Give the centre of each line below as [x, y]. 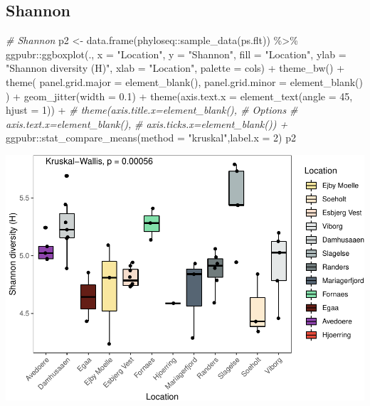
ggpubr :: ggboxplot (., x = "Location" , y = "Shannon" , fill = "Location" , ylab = [176, 54]
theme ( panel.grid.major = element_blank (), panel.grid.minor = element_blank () [184, 81]
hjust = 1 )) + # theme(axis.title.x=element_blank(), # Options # [152, 110]
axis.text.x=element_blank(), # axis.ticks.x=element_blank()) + [147, 123]
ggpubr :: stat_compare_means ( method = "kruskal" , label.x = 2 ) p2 [151, 138]
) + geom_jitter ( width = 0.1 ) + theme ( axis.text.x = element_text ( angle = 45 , [179, 96]
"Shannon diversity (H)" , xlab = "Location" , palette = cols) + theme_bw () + [175, 68]
